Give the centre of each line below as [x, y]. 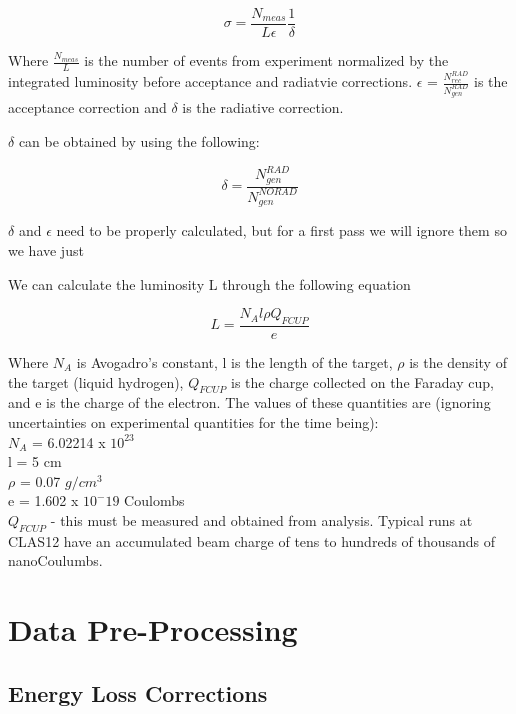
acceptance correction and [87, 107]
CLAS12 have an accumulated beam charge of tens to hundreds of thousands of [252, 540]
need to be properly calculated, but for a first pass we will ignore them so [281, 230]
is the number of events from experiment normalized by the [266, 60]
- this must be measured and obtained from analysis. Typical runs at [261, 519]
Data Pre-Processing [153, 629]
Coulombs [154, 500]
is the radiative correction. [263, 107]
